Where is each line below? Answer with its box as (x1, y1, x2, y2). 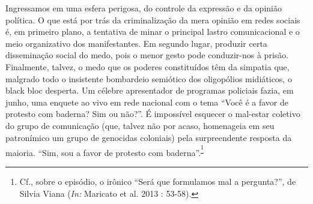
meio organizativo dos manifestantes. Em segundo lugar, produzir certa (5, 37, 267, 49)
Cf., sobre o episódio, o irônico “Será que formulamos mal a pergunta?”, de (19, 175, 296, 188)
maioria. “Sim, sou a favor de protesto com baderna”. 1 (5, 143, 204, 158)
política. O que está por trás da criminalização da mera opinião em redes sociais (5, 13, 300, 26)
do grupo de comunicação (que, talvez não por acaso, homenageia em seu (5, 119, 275, 131)
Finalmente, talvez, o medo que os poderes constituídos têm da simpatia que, (5, 60, 290, 73)
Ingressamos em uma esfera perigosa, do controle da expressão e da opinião (5, 2, 282, 14)
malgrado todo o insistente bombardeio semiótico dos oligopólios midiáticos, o (5, 72, 292, 85)
